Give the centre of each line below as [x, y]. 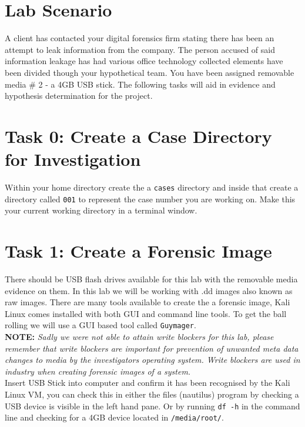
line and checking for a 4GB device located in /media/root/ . [114, 417]
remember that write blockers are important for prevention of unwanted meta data [152, 348]
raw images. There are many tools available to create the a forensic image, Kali [148, 302]
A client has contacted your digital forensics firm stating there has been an [140, 38]
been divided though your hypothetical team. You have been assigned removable [150, 72]
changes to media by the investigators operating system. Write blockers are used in [152, 360]
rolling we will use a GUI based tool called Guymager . [100, 325]
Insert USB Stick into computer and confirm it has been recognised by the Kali [148, 383]
